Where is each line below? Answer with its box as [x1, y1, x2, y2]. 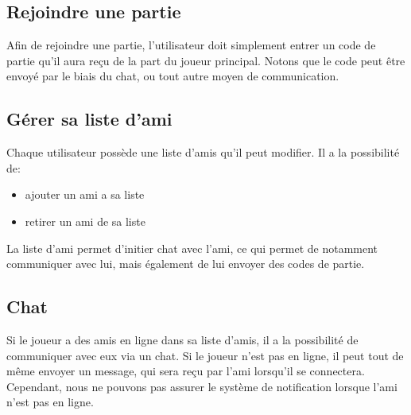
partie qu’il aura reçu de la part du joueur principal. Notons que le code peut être [6, 52, 405, 68]
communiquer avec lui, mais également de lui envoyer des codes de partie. [6, 255, 365, 272]
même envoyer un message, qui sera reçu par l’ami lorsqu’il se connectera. [6, 363, 365, 379]
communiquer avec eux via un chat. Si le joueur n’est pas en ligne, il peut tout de [6, 347, 404, 363]
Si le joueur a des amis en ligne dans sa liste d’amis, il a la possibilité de [6, 331, 359, 347]
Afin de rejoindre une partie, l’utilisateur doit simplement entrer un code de [6, 37, 376, 53]
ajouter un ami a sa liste [25, 186, 145, 203]
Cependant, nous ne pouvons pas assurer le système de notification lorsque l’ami [6, 378, 397, 394]
